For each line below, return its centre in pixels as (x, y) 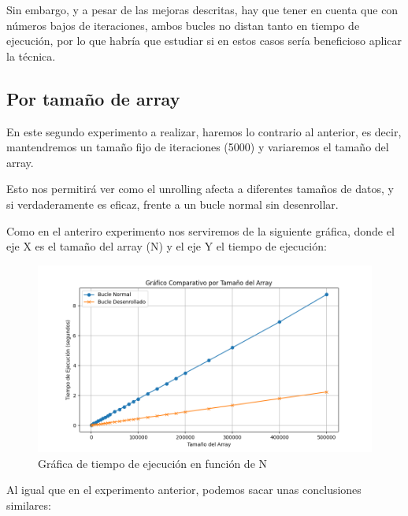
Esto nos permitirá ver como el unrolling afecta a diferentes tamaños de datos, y (200, 189)
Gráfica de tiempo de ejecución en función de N (153, 463)
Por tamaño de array (93, 98)
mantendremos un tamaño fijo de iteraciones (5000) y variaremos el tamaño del (198, 147)
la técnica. (31, 56)
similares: (29, 505)
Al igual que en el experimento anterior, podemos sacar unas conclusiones (184, 490)
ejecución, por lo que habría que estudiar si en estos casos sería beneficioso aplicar (204, 41)
